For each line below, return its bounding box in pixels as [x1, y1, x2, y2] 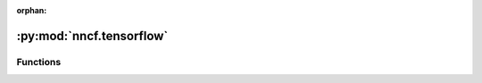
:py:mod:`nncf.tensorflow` [16, 28, 169, 44]
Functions [16, 55, 62, 68]
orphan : [16, 5, 47, 15]
